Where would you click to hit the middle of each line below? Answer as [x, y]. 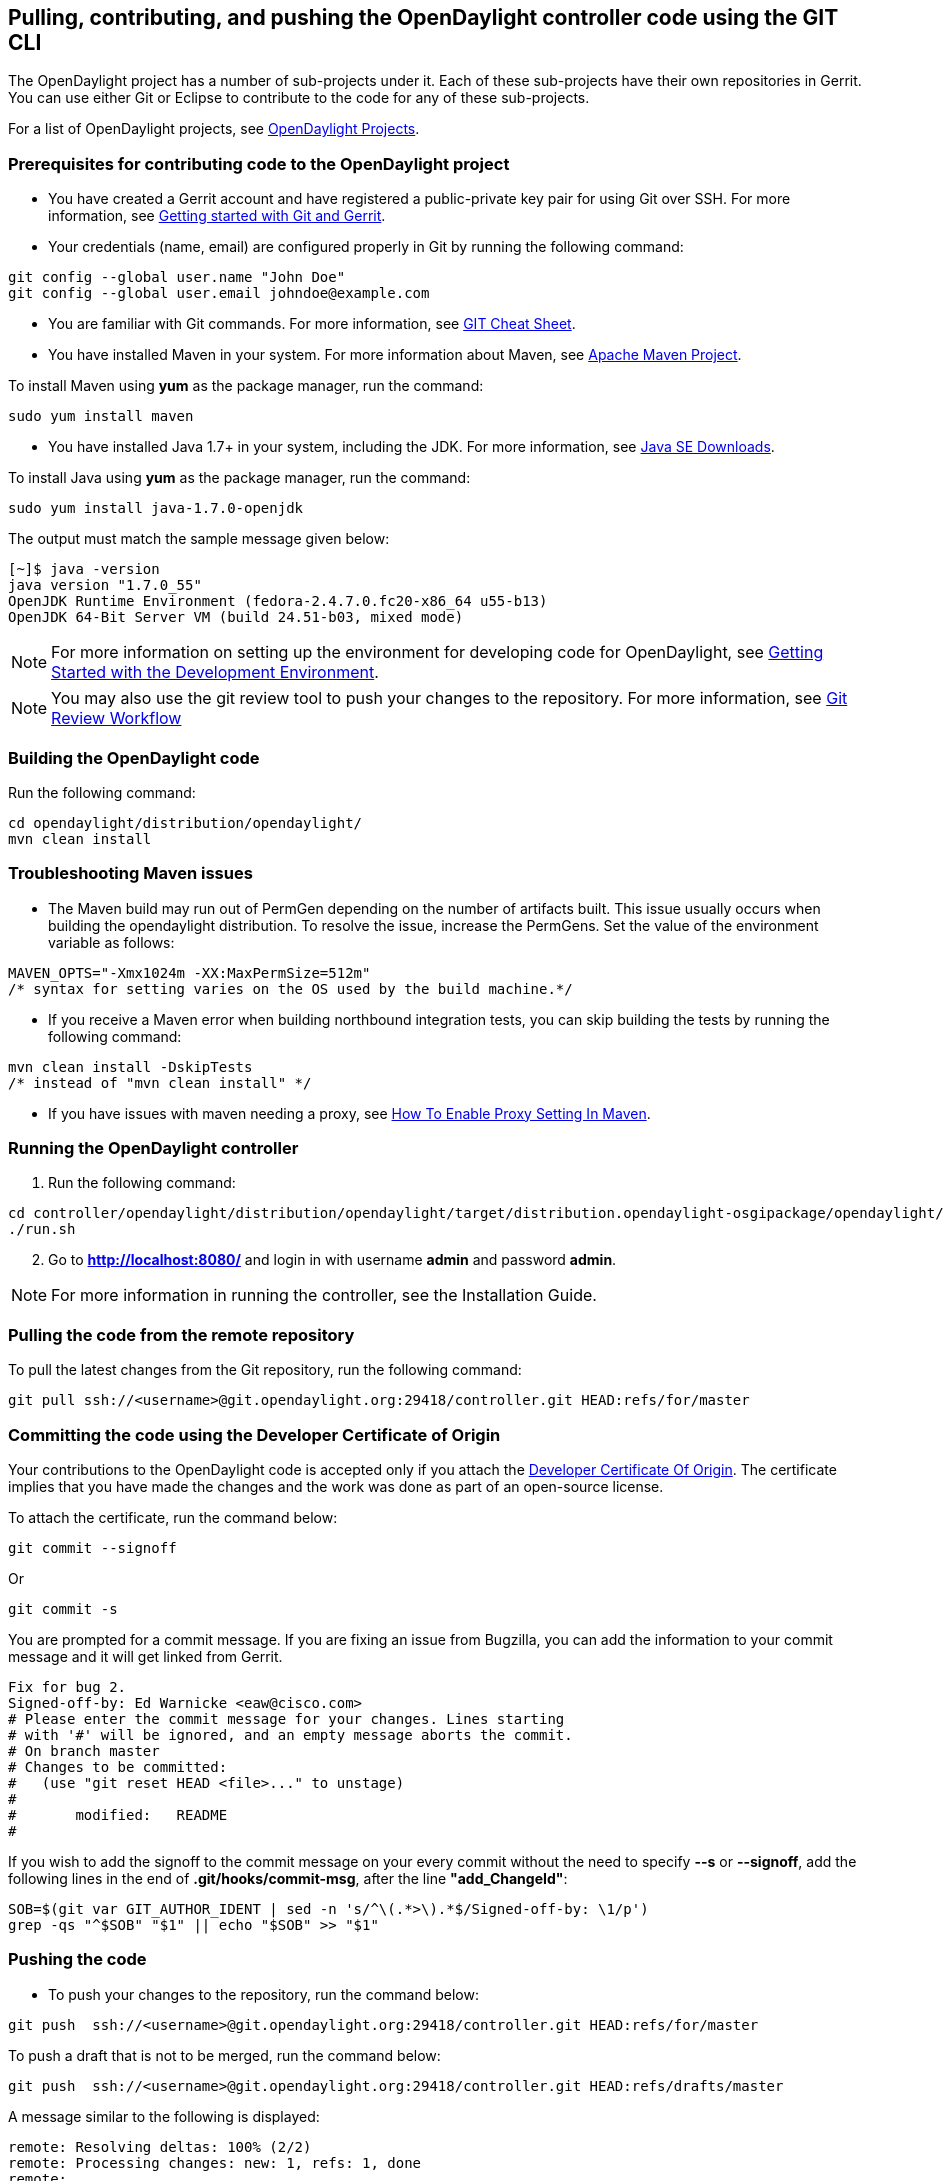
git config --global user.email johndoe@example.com [219, 293]
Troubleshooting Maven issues [130, 873]
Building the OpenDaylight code [134, 757]
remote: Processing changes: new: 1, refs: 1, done [215, 2162]
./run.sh [42, 1229]
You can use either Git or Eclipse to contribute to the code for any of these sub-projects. [299, 98]
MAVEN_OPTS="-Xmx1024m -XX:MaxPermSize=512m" [189, 972]
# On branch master [84, 1750]
